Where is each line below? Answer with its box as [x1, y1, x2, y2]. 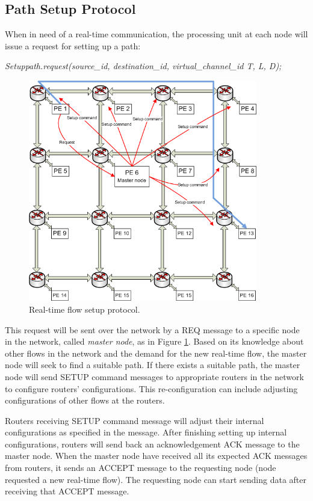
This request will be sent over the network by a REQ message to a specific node [5, 323, 300, 336]
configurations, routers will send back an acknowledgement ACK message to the [5, 437, 300, 450]
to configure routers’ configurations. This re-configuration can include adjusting [5, 382, 298, 395]
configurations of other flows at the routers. [5, 394, 165, 407]
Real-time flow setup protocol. [29, 303, 140, 315]
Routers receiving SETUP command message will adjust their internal [5, 414, 264, 426]
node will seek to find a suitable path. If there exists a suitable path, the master [5, 358, 300, 371]
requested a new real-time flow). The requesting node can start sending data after [5, 473, 306, 485]
